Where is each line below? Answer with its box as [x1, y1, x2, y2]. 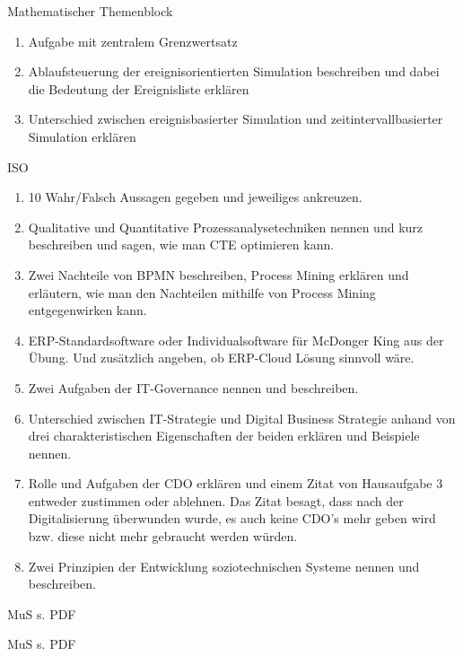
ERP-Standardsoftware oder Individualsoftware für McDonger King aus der [28, 330, 444, 349]
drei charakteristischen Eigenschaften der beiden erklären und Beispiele [28, 426, 420, 445]
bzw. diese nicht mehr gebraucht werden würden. [28, 527, 298, 546]
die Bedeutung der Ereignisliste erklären [28, 79, 249, 98]
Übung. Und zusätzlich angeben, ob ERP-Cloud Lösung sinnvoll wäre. [28, 348, 415, 367]
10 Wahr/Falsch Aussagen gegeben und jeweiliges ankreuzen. [28, 188, 363, 206]
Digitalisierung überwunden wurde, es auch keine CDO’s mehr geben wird [28, 509, 436, 528]
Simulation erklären [28, 127, 136, 145]
